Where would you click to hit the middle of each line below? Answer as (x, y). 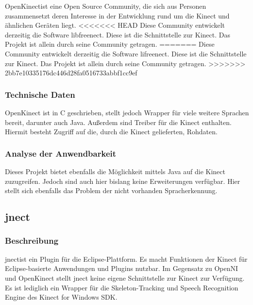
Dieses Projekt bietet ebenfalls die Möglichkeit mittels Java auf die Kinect (115, 171)
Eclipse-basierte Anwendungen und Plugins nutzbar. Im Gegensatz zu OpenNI (122, 268)
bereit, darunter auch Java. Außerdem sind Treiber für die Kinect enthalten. (118, 122)
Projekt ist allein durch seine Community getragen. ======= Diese (110, 44)
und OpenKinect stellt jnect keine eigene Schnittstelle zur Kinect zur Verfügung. (125, 278)
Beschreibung (32, 241)
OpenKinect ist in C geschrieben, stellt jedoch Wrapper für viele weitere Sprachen (127, 112)
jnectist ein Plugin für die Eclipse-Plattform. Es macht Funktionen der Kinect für (126, 259)
